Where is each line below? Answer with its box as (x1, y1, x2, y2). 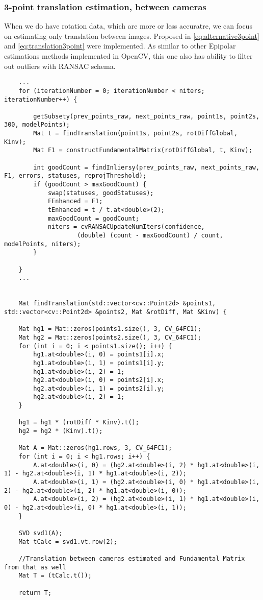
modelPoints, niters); (4, 240, 81, 248)
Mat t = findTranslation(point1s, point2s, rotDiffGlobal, (33, 130, 238, 137)
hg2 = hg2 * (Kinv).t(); (18, 427, 103, 435)
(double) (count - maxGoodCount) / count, (77, 232, 223, 239)
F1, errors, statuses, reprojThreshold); (4, 172, 147, 180)
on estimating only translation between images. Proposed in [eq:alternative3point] (4, 30, 259, 41)
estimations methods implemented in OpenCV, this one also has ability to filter (4, 51, 253, 61)
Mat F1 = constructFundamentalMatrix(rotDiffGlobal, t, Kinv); (33, 147, 252, 154)
